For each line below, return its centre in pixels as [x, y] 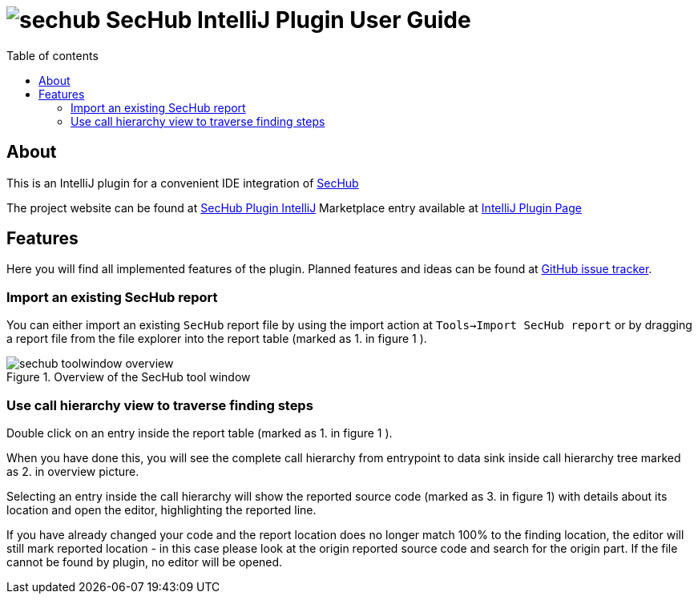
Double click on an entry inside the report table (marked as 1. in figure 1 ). [200, 433]
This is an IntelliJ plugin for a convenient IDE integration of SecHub [183, 183]
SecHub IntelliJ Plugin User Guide [288, 20]
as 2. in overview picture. [73, 471]
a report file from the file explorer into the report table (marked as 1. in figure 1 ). [217, 339]
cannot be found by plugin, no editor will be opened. [145, 562]
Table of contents [52, 55]
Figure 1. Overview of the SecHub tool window [129, 377]
